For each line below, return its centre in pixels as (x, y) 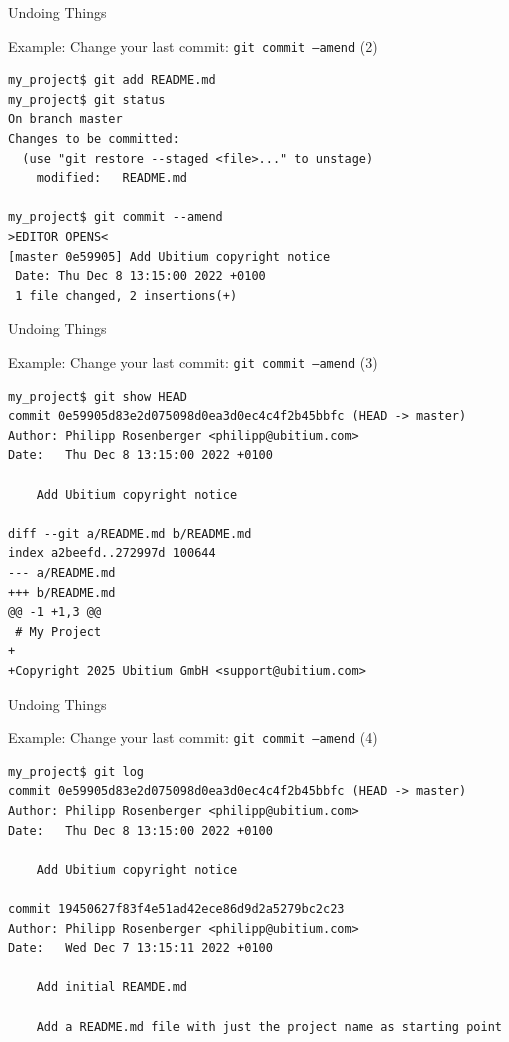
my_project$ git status (87, 99)
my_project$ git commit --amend (115, 217)
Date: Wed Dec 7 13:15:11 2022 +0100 (140, 948)
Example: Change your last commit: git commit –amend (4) (193, 737)
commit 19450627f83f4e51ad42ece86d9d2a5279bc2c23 (176, 908)
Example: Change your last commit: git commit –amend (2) (193, 45)
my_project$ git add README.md (112, 80)
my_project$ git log (76, 771)
